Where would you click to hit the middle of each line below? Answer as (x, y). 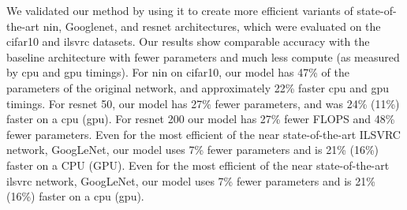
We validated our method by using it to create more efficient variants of (180, 10)
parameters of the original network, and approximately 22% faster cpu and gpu (198, 87)
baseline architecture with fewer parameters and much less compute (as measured (203, 56)
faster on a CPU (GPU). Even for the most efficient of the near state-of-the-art (198, 165)
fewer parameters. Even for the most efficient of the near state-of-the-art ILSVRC (203, 134)
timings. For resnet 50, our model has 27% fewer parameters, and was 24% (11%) (203, 103)
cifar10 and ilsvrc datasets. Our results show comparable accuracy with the (188, 41)
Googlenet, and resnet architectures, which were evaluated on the (223, 26)
